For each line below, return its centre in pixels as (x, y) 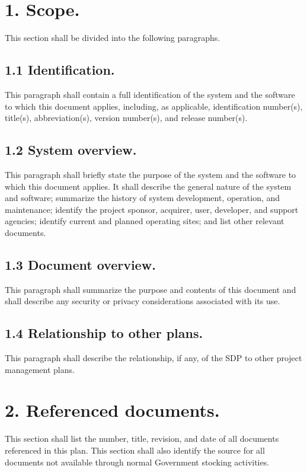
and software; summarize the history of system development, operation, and (143, 198)
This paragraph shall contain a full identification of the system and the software (150, 94)
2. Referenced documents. (112, 410)
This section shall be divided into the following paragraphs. (113, 38)
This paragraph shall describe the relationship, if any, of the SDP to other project (153, 358)
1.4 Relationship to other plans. (104, 333)
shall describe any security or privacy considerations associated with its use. (143, 301)
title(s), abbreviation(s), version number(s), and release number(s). (126, 118)
